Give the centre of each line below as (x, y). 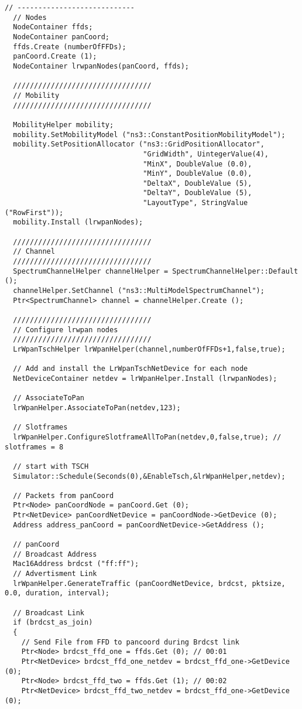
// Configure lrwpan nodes (66, 330)
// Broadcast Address (55, 554)
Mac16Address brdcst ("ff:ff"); (76, 564)
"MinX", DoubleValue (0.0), (198, 164)
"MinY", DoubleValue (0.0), (198, 174)
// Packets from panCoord (64, 495)
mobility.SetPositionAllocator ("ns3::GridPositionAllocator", (139, 144)
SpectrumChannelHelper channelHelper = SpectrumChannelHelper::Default (156, 271)
